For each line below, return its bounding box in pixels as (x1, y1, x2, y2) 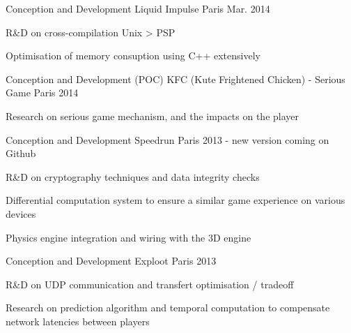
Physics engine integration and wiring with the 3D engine (6, 230, 251, 244)
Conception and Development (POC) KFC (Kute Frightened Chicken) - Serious (6, 71, 345, 86)
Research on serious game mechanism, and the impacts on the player (6, 108, 299, 123)
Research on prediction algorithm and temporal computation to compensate (6, 300, 330, 315)
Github (6, 146, 36, 161)
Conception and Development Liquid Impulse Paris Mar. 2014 (6, 1, 270, 15)
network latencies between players (6, 313, 150, 328)
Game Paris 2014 (6, 85, 79, 100)
